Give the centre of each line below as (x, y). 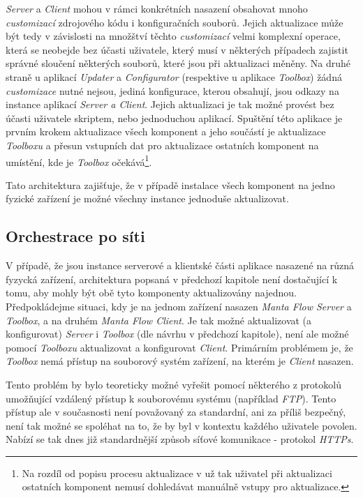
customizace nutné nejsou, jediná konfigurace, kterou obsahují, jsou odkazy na (172, 90)
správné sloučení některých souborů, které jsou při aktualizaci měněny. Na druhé (178, 63)
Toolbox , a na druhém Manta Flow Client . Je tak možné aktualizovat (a (159, 320)
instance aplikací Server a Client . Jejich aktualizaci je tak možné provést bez (170, 104)
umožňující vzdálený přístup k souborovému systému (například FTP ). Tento (171, 398)
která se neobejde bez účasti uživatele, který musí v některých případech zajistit (177, 49)
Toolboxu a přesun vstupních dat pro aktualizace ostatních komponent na (162, 145)
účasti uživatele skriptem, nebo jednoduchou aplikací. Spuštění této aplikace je (174, 118)
